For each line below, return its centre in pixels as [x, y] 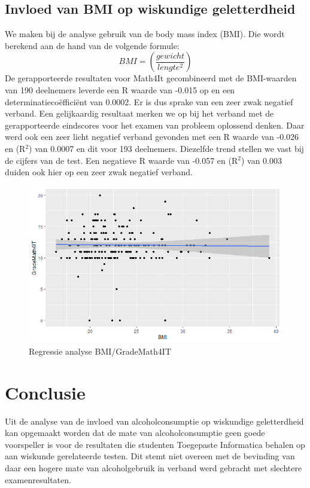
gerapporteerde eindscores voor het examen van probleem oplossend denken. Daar [155, 125]
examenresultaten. [38, 479]
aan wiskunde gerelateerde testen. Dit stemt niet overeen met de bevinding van [150, 456]
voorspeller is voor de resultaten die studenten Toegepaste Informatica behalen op [155, 444]
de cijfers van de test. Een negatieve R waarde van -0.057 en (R [121, 160]
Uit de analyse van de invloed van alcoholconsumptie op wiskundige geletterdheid [154, 421]
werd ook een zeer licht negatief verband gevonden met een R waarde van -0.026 [152, 137]
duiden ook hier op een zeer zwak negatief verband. [99, 172]
